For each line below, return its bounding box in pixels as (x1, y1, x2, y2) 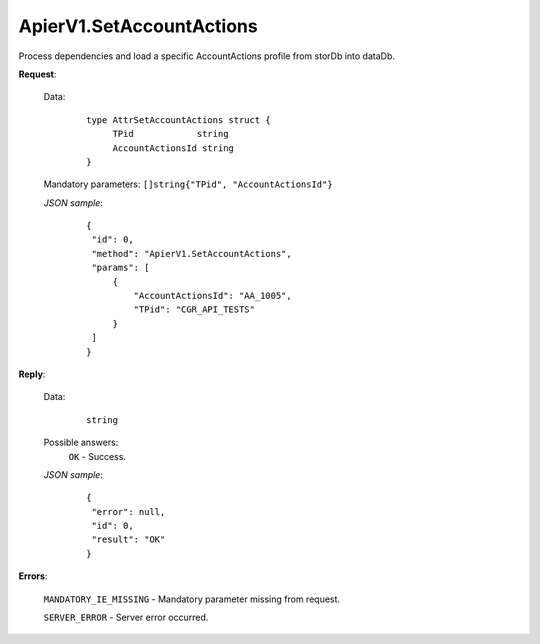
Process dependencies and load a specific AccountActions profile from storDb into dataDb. (18, 50, 395, 62)
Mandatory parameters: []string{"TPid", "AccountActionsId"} (43, 178, 334, 190)
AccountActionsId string (112, 142, 235, 154)
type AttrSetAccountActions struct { (86, 114, 272, 125)
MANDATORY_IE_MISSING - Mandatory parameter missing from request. (43, 593, 340, 605)
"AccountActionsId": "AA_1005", (133, 290, 292, 302)
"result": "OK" (91, 534, 166, 545)
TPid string (112, 128, 229, 140)
